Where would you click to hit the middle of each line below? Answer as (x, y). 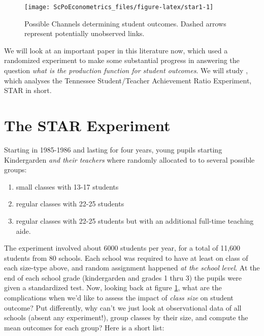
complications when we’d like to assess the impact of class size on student (119, 298)
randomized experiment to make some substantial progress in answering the (122, 60)
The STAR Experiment (87, 125)
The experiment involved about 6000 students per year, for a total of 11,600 (122, 248)
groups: (15, 170)
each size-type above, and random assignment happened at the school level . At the (132, 268)
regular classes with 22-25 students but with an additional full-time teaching (135, 220)
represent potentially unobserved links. (85, 33)
